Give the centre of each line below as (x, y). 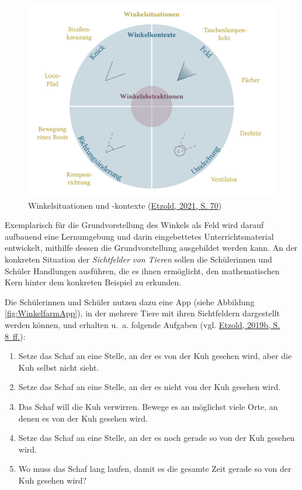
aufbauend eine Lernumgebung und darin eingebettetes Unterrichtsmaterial (139, 236)
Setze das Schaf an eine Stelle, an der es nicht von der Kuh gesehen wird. (150, 387)
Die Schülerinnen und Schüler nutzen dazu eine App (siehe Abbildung (130, 301)
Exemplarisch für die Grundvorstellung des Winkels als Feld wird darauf (134, 225)
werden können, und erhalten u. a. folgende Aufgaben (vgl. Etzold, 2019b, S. (143, 325)
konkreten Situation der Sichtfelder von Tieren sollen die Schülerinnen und (138, 259)
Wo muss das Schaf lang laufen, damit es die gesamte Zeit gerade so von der (155, 469)
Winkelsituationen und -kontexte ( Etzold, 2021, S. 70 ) (125, 205)
